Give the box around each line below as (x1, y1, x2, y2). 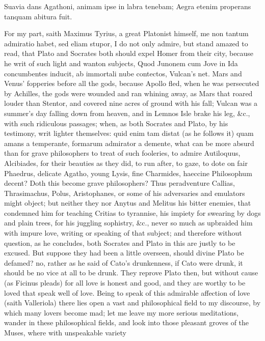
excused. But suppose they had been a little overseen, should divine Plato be (4, 247, 244, 258)
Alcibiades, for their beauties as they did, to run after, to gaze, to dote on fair (4, 157, 248, 168)
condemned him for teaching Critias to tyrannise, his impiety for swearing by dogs (4, 207, 261, 218)
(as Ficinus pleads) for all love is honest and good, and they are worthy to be (4, 277, 246, 288)
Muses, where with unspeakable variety (4, 327, 126, 337)
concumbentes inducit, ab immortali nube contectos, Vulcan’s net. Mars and (4, 68, 242, 78)
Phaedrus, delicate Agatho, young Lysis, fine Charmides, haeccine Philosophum (4, 167, 252, 178)
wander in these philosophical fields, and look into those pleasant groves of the (4, 317, 249, 328)
